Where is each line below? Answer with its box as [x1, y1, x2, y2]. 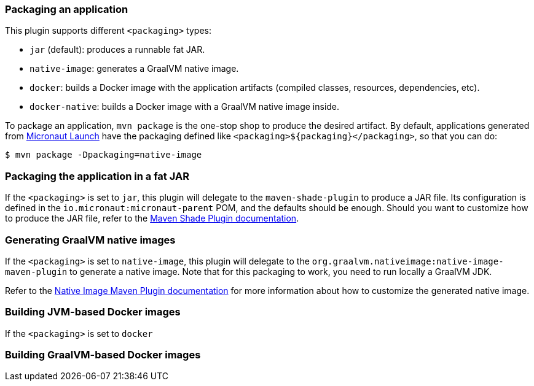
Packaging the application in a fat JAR [5, 169, 189, 182]
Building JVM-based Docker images [5, 306, 181, 318]
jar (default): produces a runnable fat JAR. [29, 44, 205, 55]
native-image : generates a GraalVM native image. [29, 63, 239, 74]
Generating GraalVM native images [5, 233, 176, 246]
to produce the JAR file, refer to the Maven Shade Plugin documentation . [5, 213, 299, 224]
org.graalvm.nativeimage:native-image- [312, 256, 504, 266]
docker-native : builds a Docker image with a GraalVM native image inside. [29, 101, 340, 112]
